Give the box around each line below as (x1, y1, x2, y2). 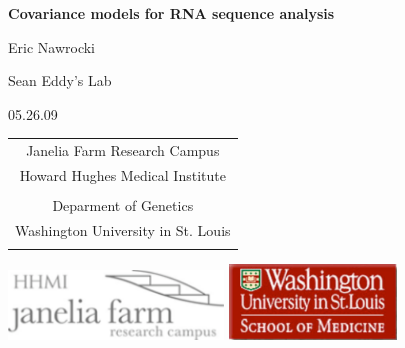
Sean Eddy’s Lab (8, 70, 112, 91)
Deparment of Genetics (52, 195, 194, 216)
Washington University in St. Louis (15, 219, 231, 240)
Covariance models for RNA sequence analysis (8, 3, 335, 23)
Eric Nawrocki (8, 36, 95, 57)
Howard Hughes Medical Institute (19, 164, 226, 185)
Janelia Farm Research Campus (26, 140, 220, 161)
